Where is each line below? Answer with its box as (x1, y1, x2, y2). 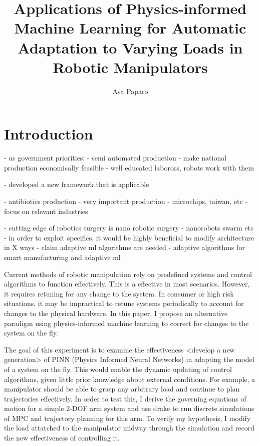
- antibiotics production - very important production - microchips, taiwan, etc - (4, 196, 248, 206)
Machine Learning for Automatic (14, 17, 246, 38)
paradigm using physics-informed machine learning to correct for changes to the (4, 317, 249, 328)
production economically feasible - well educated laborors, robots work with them (4, 162, 254, 172)
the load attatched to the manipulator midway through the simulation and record (4, 422, 254, 433)
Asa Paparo (112, 85, 148, 96)
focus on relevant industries (4, 205, 88, 216)
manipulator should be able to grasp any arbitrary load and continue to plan (4, 383, 240, 394)
